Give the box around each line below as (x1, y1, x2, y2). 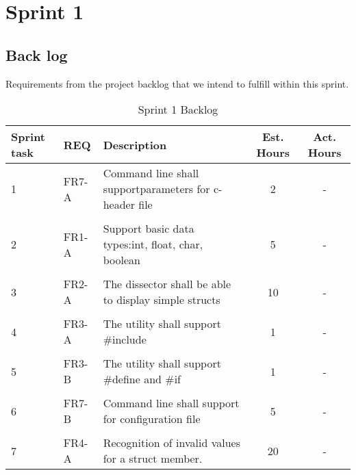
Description (103, 136, 167, 153)
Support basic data (103, 220, 194, 237)
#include (103, 331, 147, 348)
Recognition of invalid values (103, 435, 240, 451)
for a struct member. (103, 450, 203, 467)
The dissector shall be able (103, 276, 231, 292)
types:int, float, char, (103, 236, 203, 253)
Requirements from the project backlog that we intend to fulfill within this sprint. (5, 76, 349, 90)
